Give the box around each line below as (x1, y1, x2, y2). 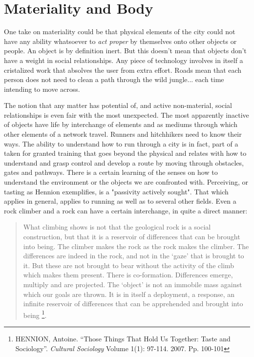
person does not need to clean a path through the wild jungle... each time (4, 74, 224, 84)
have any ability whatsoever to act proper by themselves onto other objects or (4, 36, 237, 46)
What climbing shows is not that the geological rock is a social (23, 222, 211, 232)
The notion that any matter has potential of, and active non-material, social (4, 100, 232, 110)
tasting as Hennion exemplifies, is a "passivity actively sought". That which (4, 186, 229, 196)
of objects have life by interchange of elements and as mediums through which (4, 119, 237, 129)
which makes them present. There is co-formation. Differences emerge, (23, 270, 233, 280)
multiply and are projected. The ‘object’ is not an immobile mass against (23, 279, 242, 289)
